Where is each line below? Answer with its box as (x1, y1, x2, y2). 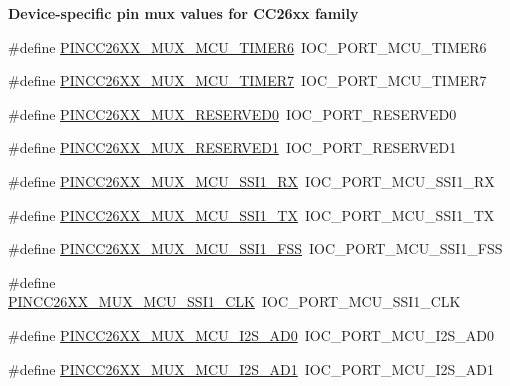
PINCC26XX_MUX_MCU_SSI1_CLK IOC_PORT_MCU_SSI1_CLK (8, 291, 461, 312)
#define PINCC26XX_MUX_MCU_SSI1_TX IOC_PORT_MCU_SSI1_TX (8, 204, 495, 225)
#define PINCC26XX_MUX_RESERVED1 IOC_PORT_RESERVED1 (8, 137, 457, 158)
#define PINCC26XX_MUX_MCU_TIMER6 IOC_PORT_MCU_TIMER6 (8, 36, 487, 57)
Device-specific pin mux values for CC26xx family (8, 3, 359, 23)
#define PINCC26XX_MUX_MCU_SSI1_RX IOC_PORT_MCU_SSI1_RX (8, 170, 495, 191)
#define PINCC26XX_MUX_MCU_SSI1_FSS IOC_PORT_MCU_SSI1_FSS (8, 238, 503, 259)
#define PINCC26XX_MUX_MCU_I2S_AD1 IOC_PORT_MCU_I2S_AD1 (8, 358, 494, 379)
